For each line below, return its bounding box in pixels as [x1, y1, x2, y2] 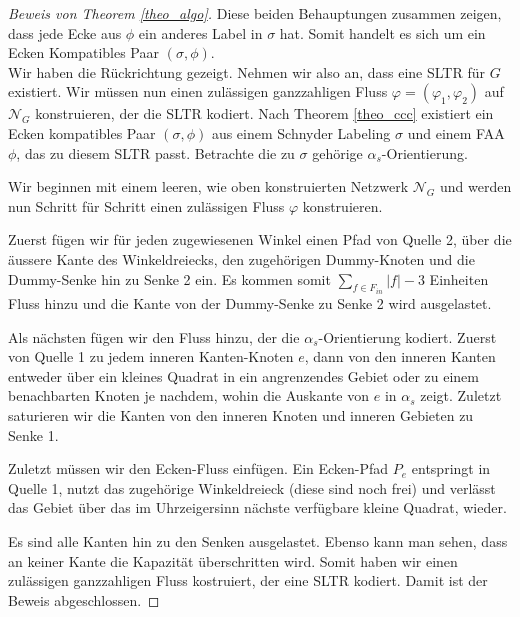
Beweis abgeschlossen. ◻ [8, 589, 160, 610]
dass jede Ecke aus [8, 22, 122, 43]
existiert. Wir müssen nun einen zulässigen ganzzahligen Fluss [8, 81, 388, 102]
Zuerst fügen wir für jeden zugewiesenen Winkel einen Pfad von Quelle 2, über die [8, 229, 512, 250]
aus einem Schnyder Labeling [211, 122, 391, 143]
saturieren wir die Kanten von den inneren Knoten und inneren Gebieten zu [8, 404, 474, 425]
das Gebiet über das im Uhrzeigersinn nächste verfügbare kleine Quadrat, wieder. [8, 497, 507, 518]
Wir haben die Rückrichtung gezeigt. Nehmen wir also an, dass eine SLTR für [8, 61, 485, 82]
